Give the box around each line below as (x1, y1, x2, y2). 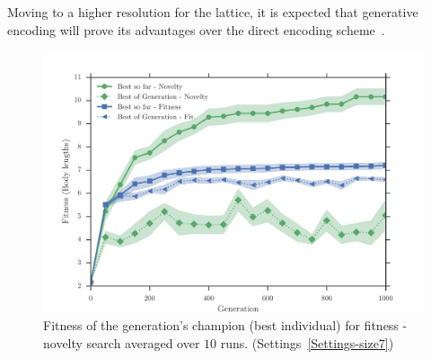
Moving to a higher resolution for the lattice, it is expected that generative (7, 3, 418, 21)
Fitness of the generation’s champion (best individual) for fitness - (43, 316, 408, 335)
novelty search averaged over (43, 333, 200, 352)
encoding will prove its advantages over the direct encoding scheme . (7, 20, 385, 39)
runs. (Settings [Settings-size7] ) (220, 333, 394, 352)
